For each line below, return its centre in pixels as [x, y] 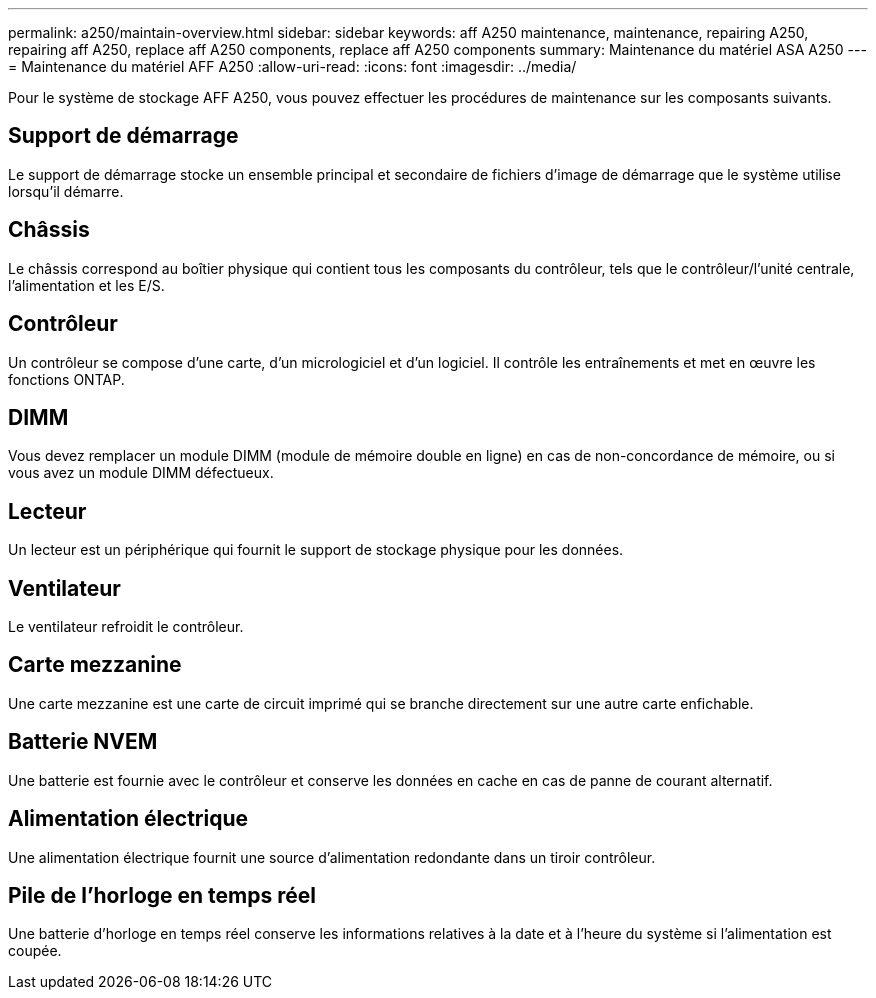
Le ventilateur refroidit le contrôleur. [126, 627]
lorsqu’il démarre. [66, 191]
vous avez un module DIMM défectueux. [141, 473]
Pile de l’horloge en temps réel [162, 896]
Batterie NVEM [83, 742]
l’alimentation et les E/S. [86, 285]
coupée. [35, 951]
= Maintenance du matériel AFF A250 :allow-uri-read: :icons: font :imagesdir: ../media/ [292, 66]
